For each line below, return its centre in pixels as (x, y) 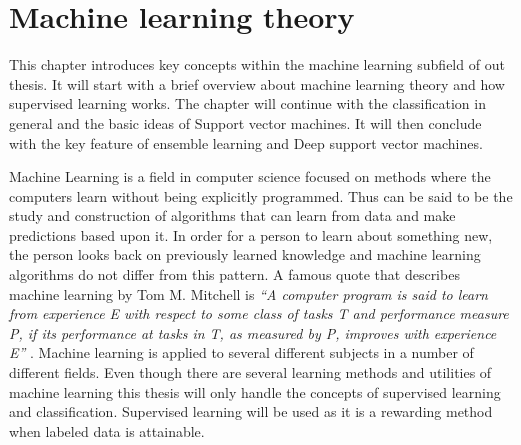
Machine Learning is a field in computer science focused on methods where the (250, 176)
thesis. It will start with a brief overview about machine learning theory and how (257, 83)
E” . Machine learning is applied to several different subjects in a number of (241, 352)
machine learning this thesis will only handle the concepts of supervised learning (255, 391)
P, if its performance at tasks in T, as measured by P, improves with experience (253, 332)
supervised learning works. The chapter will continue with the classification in (247, 103)
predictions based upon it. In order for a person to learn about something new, (251, 234)
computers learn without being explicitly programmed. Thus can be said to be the (261, 195)
